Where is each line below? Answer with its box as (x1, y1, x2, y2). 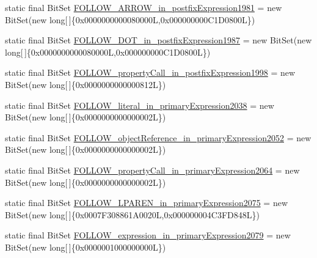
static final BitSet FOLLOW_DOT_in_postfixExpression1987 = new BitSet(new (5, 34, 312, 46)
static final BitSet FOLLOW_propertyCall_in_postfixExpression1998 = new (5, 66, 296, 79)
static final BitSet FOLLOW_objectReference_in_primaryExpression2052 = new (5, 131, 312, 144)
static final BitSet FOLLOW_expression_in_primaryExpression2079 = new (5, 229, 291, 241)
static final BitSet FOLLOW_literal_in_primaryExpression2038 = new (5, 98, 274, 111)
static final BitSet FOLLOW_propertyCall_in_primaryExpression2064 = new (5, 163, 300, 176)
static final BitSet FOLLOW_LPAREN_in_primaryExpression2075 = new (5, 196, 288, 209)
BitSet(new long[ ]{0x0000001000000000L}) (5, 240, 166, 253)
